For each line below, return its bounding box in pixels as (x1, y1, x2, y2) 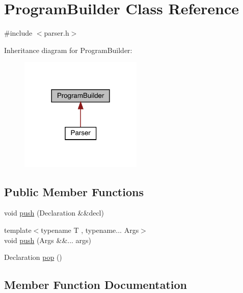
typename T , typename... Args (41, 224, 139, 235)
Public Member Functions (4, 183, 144, 199)
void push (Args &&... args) (4, 234, 92, 245)
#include (4, 28, 33, 38)
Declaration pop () (4, 252, 62, 262)
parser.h (44, 28, 69, 38)
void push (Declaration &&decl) (4, 207, 104, 218)
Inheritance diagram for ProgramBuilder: (4, 44, 132, 55)
